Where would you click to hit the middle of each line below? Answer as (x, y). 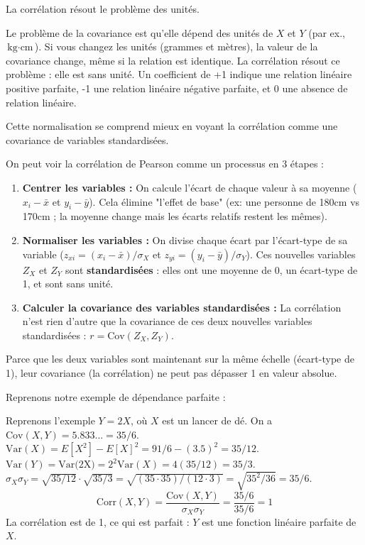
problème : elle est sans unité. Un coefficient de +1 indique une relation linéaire (179, 74)
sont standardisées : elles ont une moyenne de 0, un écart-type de (211, 269)
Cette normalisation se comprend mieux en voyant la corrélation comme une (172, 126)
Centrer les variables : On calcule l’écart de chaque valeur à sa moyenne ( (190, 187)
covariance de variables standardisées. (87, 139)
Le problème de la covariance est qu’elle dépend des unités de (140, 32)
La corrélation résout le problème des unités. (103, 9)
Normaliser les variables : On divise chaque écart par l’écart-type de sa (185, 240)
